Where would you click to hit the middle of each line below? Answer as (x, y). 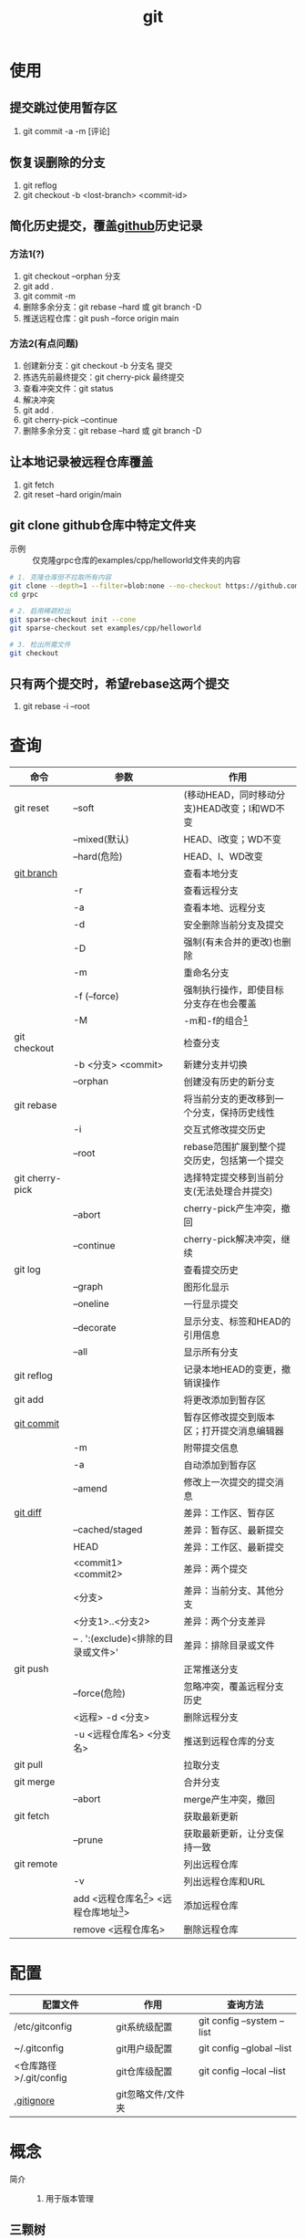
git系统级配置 (144, 2027)
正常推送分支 (211, 1669)
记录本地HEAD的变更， (233, 1369)
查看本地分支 (211, 873)
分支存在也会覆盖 (220, 1004)
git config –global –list (245, 2048)
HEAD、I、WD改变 (224, 857)
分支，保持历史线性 (234, 1113)
